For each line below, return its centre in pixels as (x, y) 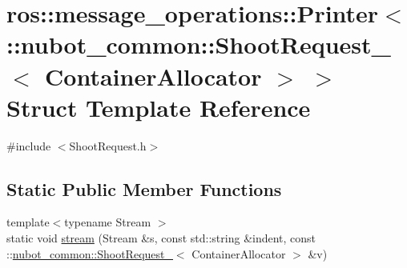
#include (29, 145)
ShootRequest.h (108, 145)
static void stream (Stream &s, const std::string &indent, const (161, 238)
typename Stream (108, 222)
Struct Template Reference (159, 107)
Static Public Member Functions (144, 188)
